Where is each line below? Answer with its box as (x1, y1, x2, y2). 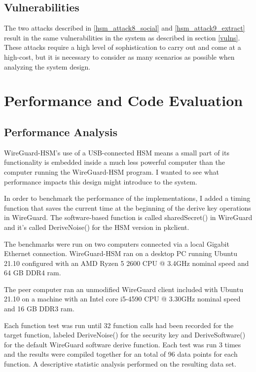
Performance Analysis (4, 124, 117, 139)
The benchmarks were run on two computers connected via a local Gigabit (4, 238, 229, 249)
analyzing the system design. (4, 61, 91, 72)
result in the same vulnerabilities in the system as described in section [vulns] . (4, 32, 240, 42)
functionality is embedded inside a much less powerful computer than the (4, 157, 225, 167)
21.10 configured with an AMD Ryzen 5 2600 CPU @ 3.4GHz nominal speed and (4, 258, 249, 268)
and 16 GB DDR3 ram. (4, 303, 74, 314)
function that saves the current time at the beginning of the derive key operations (4, 202, 251, 213)
